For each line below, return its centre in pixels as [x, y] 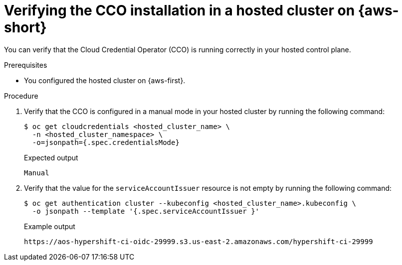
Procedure [21, 96]
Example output [50, 226]
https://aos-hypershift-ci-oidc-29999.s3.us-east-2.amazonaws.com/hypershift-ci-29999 [199, 241]
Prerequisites [26, 65]
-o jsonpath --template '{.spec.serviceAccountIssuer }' [146, 211]
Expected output [51, 157]
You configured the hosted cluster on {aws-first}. [105, 80]
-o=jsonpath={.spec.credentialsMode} [106, 142]
